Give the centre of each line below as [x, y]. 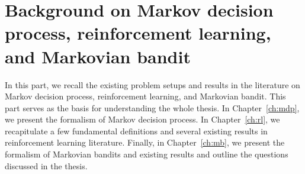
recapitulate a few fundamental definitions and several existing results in [136, 130]
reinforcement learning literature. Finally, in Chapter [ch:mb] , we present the [145, 142]
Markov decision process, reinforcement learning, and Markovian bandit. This [145, 96]
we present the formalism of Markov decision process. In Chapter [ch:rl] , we [142, 119]
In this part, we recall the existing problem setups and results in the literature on [152, 84]
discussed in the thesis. [46, 165]
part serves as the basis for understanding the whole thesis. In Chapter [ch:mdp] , [152, 107]
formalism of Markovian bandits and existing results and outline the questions [147, 154]
